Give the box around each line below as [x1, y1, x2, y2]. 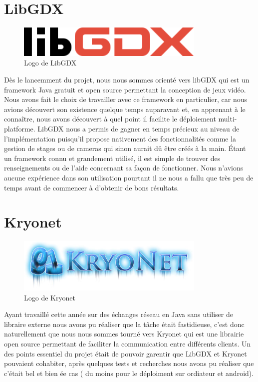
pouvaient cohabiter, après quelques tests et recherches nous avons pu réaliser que [4, 358, 254, 368]
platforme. [4, 123, 35, 133]
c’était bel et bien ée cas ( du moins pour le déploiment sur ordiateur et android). [4, 367, 254, 378]
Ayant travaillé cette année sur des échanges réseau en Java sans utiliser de [4, 309, 233, 319]
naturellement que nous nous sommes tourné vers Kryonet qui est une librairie [4, 328, 244, 339]
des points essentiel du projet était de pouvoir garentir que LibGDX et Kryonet [4, 348, 247, 358]
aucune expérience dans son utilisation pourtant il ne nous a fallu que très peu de [4, 172, 254, 182]
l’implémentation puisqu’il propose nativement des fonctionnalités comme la [4, 133, 237, 143]
